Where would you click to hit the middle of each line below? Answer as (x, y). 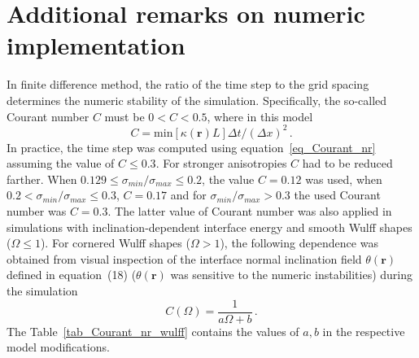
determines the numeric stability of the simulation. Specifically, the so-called (197, 100)
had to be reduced (347, 163)
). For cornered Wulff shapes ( (115, 243)
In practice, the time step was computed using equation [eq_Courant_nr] (191, 147)
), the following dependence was (299, 243)
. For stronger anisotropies (221, 163)
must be (124, 116)
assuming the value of (61, 163)
